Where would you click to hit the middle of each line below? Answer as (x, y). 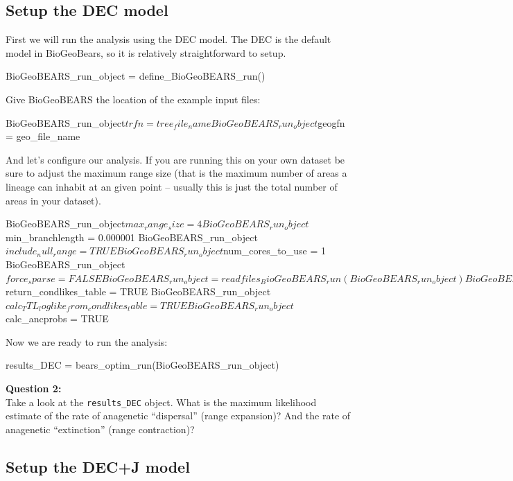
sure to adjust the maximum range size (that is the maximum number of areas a (176, 173)
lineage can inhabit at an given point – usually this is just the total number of (172, 186)
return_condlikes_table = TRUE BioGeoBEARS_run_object (138, 291)
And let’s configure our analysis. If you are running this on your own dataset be (175, 159)
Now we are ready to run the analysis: (87, 341)
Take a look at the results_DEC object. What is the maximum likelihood (161, 402)
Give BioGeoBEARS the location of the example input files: (133, 99)
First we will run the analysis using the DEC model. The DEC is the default (168, 39)
